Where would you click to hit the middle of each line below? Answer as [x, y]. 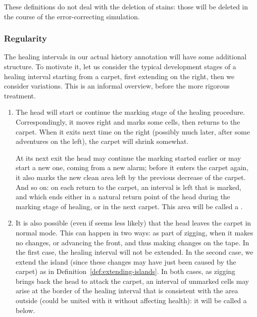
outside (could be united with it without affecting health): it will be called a [131, 300]
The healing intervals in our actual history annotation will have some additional [125, 57]
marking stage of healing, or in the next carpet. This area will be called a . [129, 206]
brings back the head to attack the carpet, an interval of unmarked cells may [132, 281]
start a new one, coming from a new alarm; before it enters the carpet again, [132, 167]
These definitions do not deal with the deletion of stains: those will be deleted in [126, 6]
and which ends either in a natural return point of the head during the [123, 197]
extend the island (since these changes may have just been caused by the [126, 261]
